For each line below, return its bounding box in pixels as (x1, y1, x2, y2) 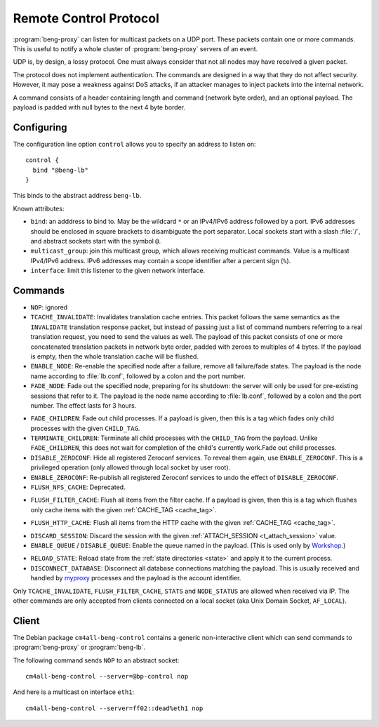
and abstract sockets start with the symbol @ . (30, 236, 161, 245)
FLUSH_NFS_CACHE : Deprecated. (30, 483, 126, 491)
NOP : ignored (30, 303, 68, 312)
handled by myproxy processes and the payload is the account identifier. (30, 574, 241, 582)
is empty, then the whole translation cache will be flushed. (30, 352, 199, 361)
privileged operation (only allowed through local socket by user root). (30, 463, 231, 472)
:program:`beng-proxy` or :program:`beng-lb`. (13, 643, 145, 652)
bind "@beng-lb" (32, 166, 89, 174)
